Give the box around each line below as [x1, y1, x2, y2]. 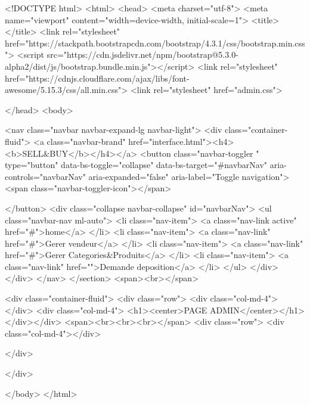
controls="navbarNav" [5, 170, 86, 182]
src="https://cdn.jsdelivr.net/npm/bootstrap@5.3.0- [46, 48, 238, 61]
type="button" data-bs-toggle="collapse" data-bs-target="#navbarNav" [5, 159, 268, 171]
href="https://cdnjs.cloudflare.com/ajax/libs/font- [5, 72, 190, 84]
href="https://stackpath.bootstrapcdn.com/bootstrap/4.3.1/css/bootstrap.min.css [5, 36, 305, 49]
